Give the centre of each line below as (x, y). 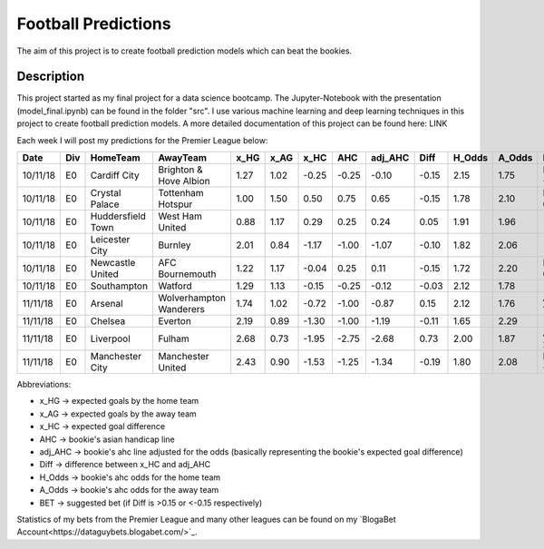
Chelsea (108, 321)
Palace (105, 204)
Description (51, 77)
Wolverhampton (192, 298)
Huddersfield (118, 216)
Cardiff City (115, 175)
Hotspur (175, 204)
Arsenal (107, 304)
